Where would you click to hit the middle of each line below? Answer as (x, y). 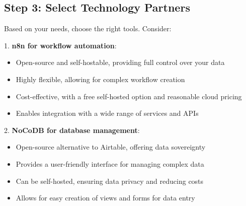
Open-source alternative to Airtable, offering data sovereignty (111, 147)
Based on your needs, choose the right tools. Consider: (88, 28)
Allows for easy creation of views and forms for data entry (105, 198)
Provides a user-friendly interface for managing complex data (110, 163)
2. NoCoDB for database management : (72, 130)
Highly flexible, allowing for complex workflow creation (100, 79)
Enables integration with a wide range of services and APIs (107, 113)
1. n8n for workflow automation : (60, 45)
